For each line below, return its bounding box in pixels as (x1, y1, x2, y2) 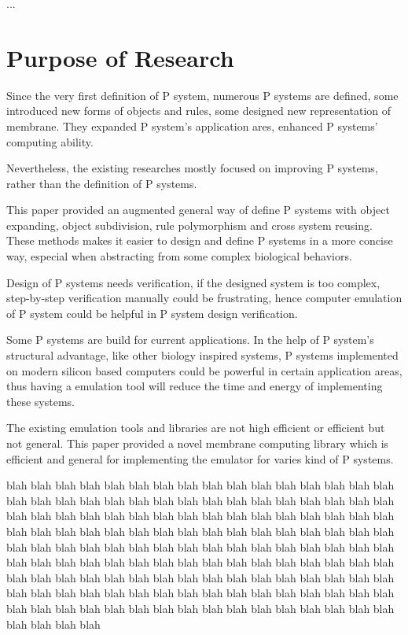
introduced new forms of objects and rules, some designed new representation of (6, 102, 391, 119)
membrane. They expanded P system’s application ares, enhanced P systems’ (6, 117, 378, 134)
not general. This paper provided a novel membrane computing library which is (6, 435, 389, 451)
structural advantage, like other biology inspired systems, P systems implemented (6, 347, 399, 364)
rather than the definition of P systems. (6, 175, 197, 191)
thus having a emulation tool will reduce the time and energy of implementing (6, 378, 383, 394)
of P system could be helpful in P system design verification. (6, 305, 298, 321)
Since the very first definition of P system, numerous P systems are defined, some (6, 87, 399, 103)
